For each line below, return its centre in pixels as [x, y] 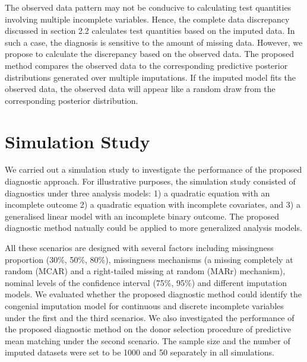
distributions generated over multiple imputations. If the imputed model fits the [151, 77]
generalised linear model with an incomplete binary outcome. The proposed [142, 216]
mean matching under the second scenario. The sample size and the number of [148, 340]
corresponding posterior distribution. [72, 100]
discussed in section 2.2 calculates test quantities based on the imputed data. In [150, 31]
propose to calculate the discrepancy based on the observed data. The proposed [150, 54]
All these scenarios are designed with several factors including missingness [139, 248]
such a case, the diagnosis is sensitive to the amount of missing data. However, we [154, 42]
